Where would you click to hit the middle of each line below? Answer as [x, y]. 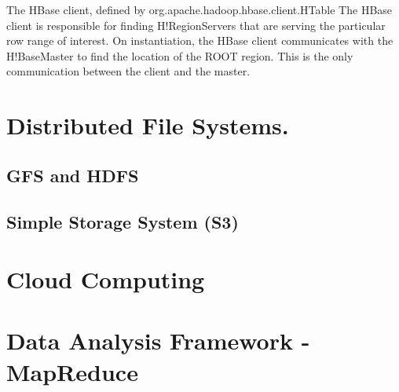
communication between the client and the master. [128, 71]
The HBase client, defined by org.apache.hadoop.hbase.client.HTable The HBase [199, 9]
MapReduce [72, 371]
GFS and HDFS [73, 175]
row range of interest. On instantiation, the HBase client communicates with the [200, 40]
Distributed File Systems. [148, 125]
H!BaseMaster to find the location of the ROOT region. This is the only [180, 55]
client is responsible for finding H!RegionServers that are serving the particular [196, 25]
